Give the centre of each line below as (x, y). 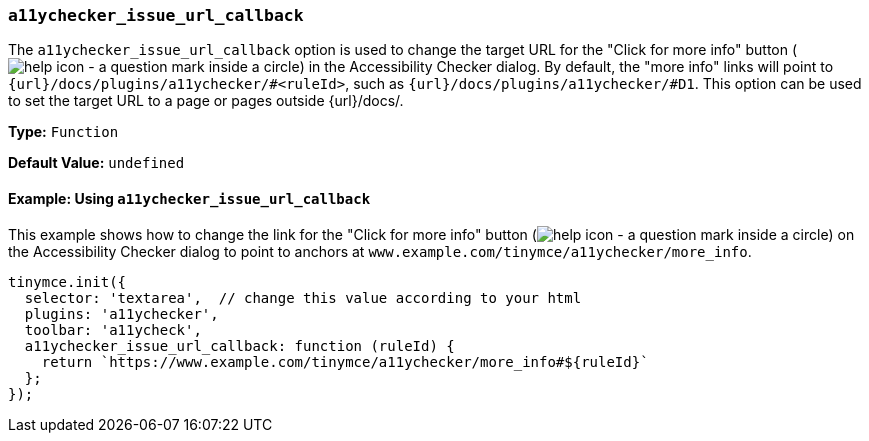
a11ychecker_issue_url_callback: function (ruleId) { (239, 345)
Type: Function (63, 132)
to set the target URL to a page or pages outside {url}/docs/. (206, 101)
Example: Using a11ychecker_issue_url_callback (189, 198)
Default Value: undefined (96, 163)
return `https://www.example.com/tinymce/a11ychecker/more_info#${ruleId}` (345, 361)
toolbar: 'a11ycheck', (113, 329)
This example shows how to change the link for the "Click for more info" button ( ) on (431, 234)
